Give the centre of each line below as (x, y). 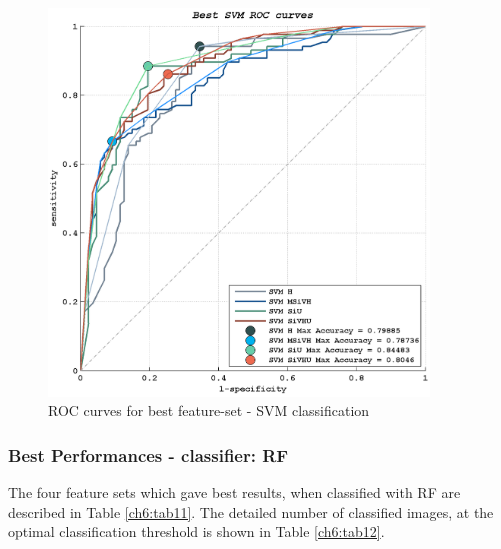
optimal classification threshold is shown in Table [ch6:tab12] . (196, 531)
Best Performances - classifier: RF (148, 454)
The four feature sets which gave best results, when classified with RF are (234, 492)
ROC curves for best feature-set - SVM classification (209, 410)
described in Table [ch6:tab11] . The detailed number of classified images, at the (251, 511)
